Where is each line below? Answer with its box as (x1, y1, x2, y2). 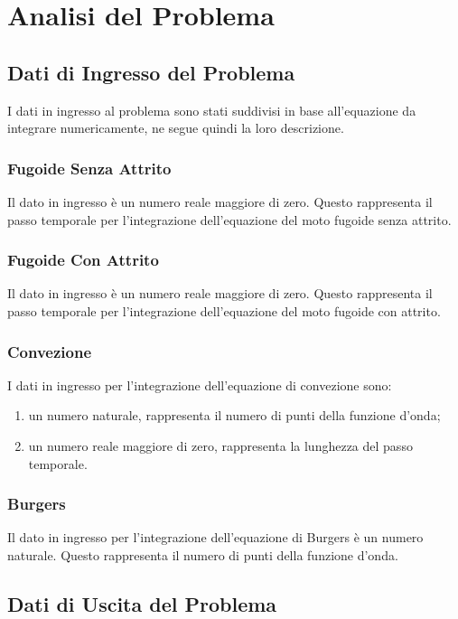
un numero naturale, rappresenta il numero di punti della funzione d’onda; (28, 406, 441, 425)
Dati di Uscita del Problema (7, 589, 277, 617)
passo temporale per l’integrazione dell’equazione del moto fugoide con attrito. (7, 301, 441, 320)
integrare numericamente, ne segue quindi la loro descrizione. (7, 118, 344, 137)
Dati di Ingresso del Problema (7, 58, 295, 86)
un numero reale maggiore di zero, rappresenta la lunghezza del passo (28, 436, 413, 455)
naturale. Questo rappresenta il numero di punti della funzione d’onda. (7, 545, 398, 564)
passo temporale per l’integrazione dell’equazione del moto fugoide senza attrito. (7, 210, 452, 229)
